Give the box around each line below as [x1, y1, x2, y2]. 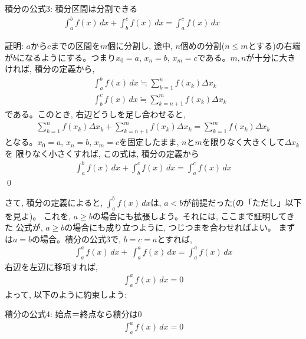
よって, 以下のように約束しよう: [5, 288, 127, 300]
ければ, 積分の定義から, [5, 62, 95, 75]
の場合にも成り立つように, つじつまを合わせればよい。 [64, 221, 276, 233]
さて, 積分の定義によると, [5, 196, 103, 208]
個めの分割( [180, 39, 225, 51]
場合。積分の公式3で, [40, 232, 121, 245]
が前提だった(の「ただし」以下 [183, 196, 302, 208]
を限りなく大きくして [202, 136, 285, 148]
